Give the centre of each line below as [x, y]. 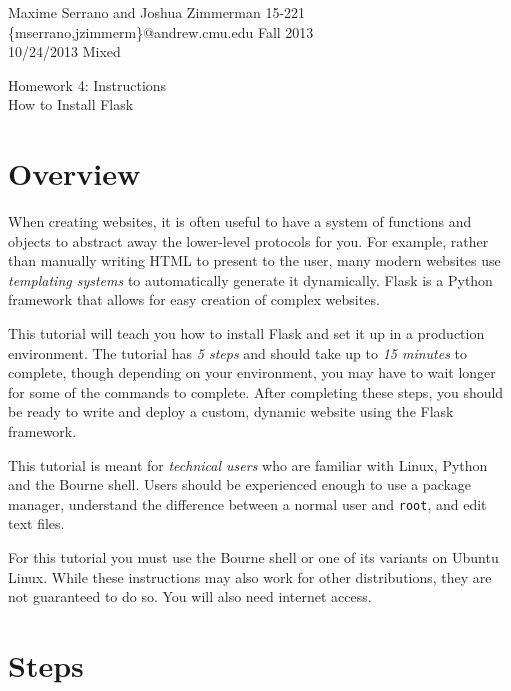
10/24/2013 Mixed [64, 51]
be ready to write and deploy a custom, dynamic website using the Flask [231, 411]
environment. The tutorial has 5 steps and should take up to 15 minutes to [238, 352]
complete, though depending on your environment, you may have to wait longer [252, 372]
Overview [74, 173]
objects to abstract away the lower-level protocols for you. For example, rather [248, 240]
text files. [36, 523]
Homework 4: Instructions [87, 84]
